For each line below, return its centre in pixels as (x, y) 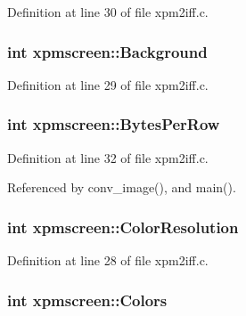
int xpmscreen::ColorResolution (123, 227)
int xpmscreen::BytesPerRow (114, 124)
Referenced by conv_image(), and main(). (122, 187)
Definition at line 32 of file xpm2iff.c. (108, 157)
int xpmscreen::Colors (87, 300)
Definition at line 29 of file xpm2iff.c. (108, 84)
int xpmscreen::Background (107, 51)
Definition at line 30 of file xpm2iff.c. (108, 12)
